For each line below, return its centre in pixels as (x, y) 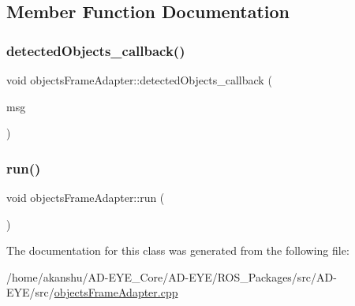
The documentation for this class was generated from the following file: (178, 250)
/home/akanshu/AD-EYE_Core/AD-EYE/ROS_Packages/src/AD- (172, 276)
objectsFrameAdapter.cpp (116, 292)
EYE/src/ (30, 292)
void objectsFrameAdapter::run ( (86, 197)
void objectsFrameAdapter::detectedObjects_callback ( (139, 80)
